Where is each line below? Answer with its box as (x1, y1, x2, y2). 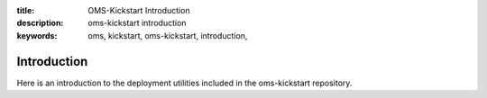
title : (16, 5, 35, 15)
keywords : (16, 30, 58, 40)
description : (16, 18, 64, 29)
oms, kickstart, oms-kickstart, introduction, (87, 30, 248, 40)
